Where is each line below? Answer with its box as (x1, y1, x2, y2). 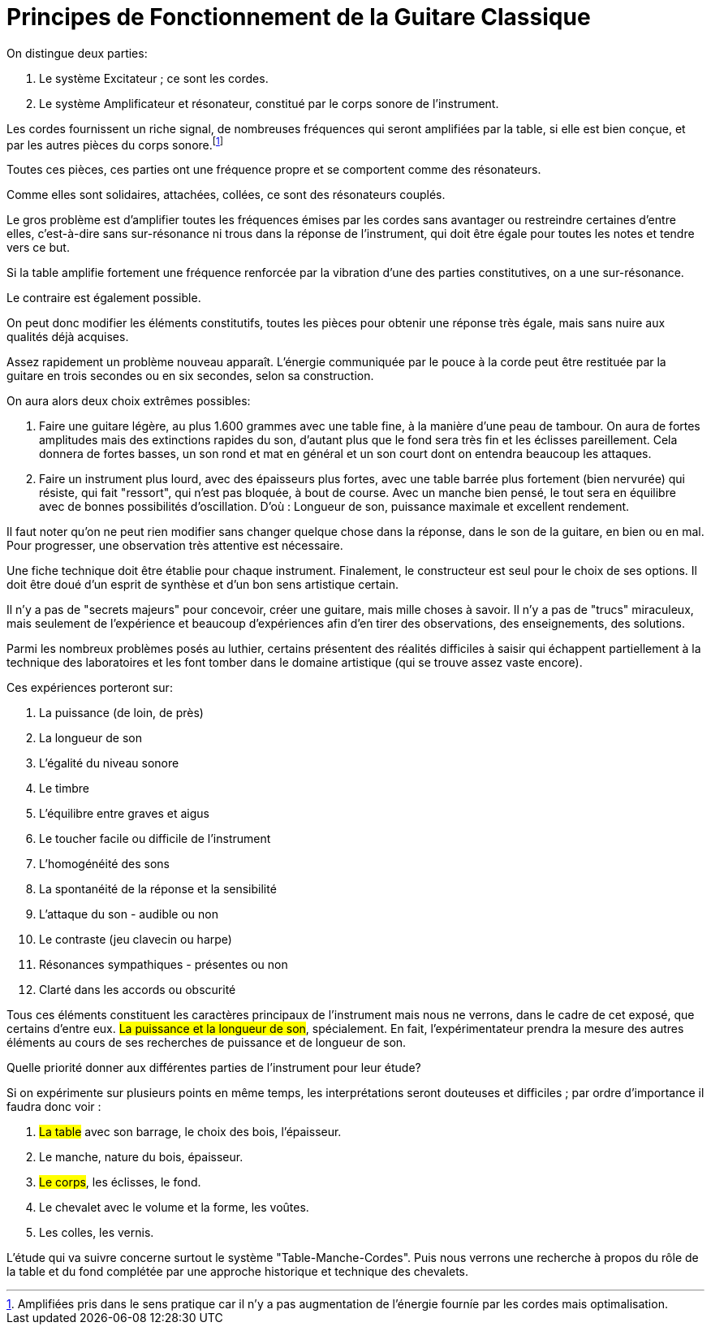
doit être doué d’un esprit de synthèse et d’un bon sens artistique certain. (6, 577, 399, 592)
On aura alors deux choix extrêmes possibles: (6, 394, 251, 408)
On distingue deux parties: (6, 45, 148, 60)
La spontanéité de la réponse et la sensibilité (39, 882, 277, 897)
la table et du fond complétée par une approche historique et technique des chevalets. (6, 1264, 469, 1279)
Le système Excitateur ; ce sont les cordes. (39, 71, 269, 85)
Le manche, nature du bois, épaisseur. (39, 1150, 243, 1165)
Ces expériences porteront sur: (6, 681, 173, 695)
